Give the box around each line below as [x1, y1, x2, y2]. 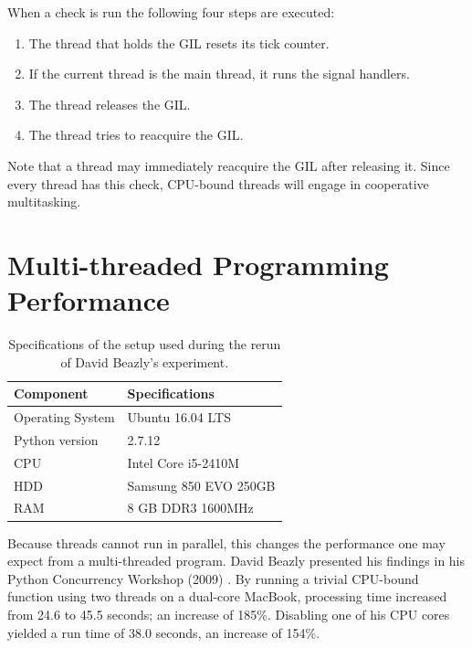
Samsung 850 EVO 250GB [127, 475, 276, 494]
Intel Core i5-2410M [127, 452, 240, 472]
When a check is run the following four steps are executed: [7, 3, 335, 21]
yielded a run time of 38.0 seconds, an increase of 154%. [7, 622, 320, 642]
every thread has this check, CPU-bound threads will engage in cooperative [7, 174, 429, 193]
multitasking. [7, 192, 81, 211]
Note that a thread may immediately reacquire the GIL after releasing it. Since [7, 155, 450, 175]
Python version [14, 430, 99, 449]
